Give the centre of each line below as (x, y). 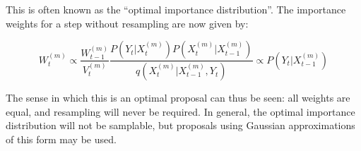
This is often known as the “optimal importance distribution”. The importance (176, 9)
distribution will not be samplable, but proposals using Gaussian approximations (180, 125)
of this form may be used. (61, 139)
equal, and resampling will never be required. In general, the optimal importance (180, 111)
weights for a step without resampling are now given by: (127, 23)
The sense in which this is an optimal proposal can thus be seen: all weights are (178, 98)
